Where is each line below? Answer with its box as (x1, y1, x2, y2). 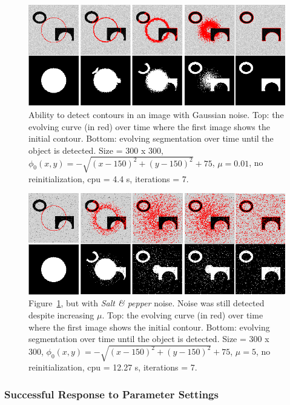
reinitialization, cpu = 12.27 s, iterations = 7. (28, 361, 197, 374)
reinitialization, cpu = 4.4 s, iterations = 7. (28, 172, 189, 185)
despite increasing (28, 308, 94, 321)
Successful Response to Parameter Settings (4, 386, 219, 401)
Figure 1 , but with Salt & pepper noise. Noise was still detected (28, 297, 265, 309)
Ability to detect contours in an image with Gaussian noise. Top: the (28, 108, 284, 120)
